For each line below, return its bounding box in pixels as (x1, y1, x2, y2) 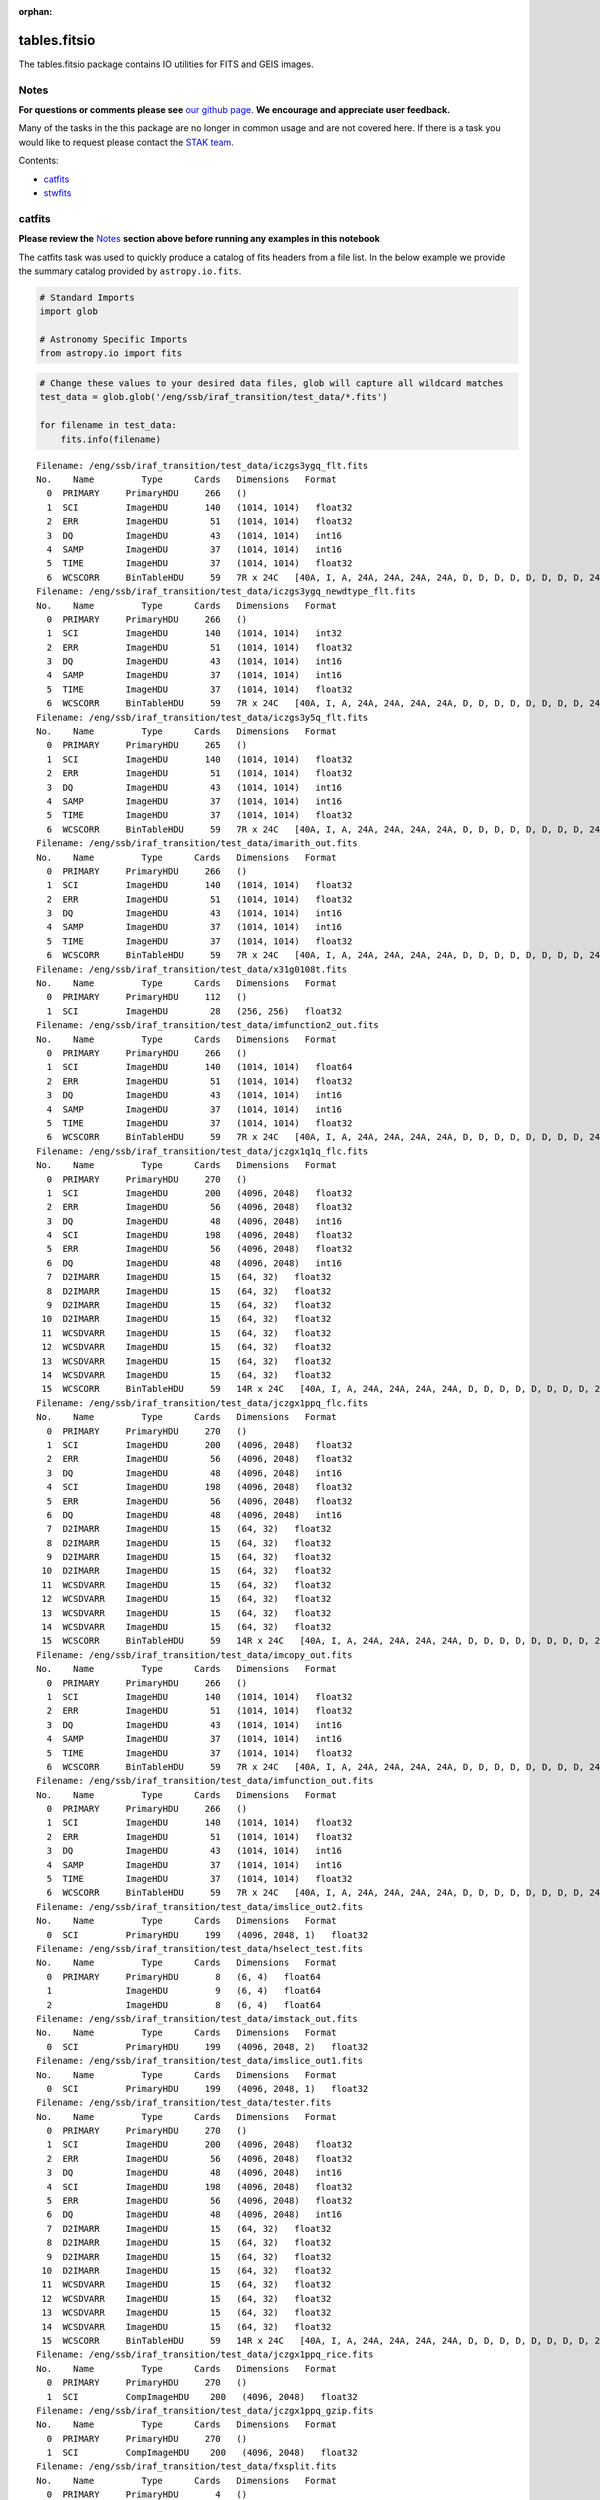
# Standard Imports (39, 291, 135, 303)
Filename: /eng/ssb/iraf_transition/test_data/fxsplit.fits (36, 2461, 337, 2472)
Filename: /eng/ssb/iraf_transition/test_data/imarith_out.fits (36, 838, 359, 849)
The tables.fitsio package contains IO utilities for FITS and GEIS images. (18, 58, 314, 70)
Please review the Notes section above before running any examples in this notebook (18, 233, 380, 245)
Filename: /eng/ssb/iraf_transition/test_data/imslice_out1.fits (36, 2055, 364, 2067)
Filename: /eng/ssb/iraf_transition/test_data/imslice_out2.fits (36, 1901, 364, 1912)
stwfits (43, 187, 72, 199)
